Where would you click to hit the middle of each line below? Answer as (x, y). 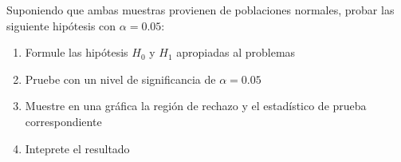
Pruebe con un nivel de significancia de (120, 79)
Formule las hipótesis (77, 52)
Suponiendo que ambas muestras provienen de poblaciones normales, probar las (200, 10)
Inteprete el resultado (77, 148)
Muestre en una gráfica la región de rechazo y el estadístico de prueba (196, 106)
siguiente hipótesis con (61, 25)
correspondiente (63, 121)
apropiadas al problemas (236, 52)
